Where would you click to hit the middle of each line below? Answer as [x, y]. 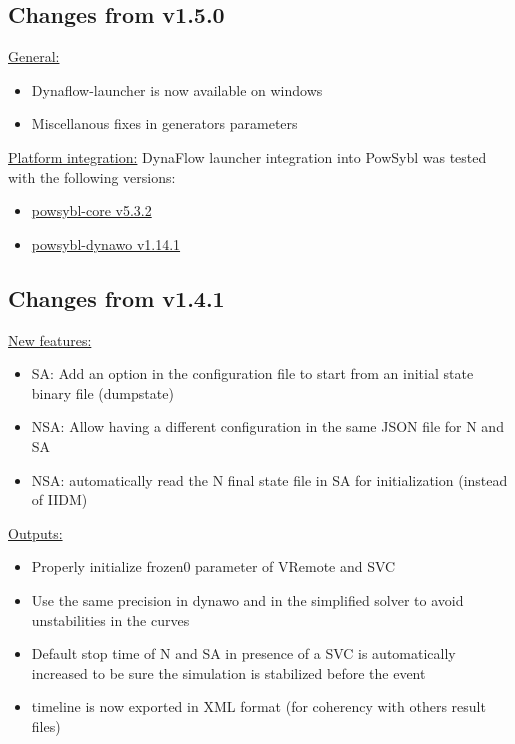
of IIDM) [59, 499]
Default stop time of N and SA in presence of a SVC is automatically [243, 653]
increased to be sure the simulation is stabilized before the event [228, 672]
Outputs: [35, 532]
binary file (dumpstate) [102, 392]
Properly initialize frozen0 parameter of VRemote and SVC [213, 566]
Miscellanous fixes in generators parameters [164, 123]
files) [46, 725]
